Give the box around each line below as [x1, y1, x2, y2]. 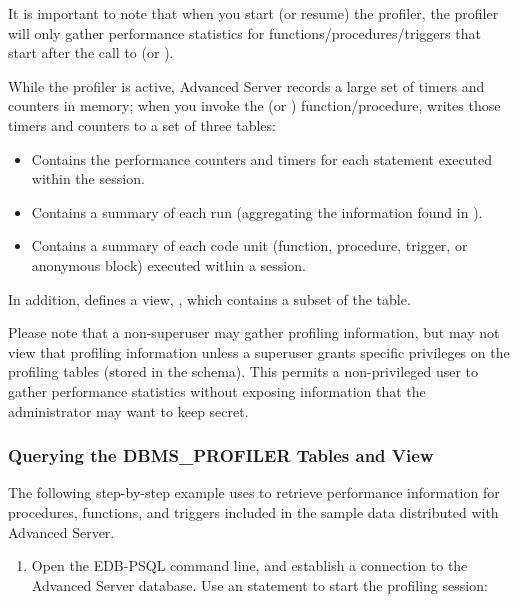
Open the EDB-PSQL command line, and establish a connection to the [31, 555, 468, 576]
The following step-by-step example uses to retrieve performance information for [8, 482, 500, 503]
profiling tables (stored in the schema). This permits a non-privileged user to [8, 361, 479, 382]
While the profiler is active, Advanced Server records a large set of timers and [8, 75, 485, 96]
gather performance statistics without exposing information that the [8, 380, 426, 401]
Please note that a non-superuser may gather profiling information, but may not [8, 322, 500, 343]
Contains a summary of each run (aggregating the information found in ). [31, 201, 483, 222]
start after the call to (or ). [8, 42, 174, 63]
